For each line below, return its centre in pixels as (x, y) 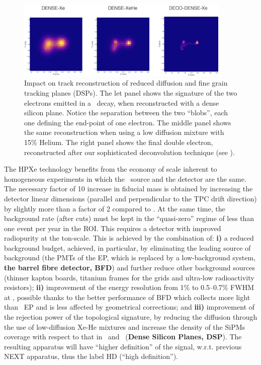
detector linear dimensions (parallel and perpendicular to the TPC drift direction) (130, 198)
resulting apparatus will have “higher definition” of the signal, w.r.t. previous (123, 346)
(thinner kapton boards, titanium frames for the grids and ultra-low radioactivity (129, 277)
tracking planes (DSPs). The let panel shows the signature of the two (131, 92)
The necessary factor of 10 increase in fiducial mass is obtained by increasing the (128, 189)
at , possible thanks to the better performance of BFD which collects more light (127, 297)
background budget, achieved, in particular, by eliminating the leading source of (127, 247)
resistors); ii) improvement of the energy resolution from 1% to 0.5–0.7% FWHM (129, 287)
